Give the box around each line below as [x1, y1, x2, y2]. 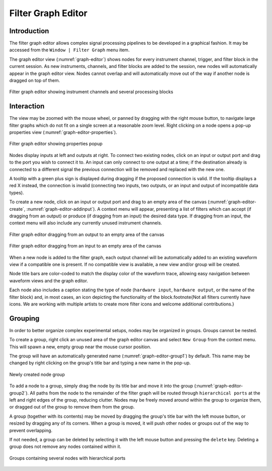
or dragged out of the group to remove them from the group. [9, 404, 135, 410]
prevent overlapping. [9, 427, 53, 433]
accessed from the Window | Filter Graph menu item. [9, 47, 130, 53]
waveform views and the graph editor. [9, 277, 88, 284]
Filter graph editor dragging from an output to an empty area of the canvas [9, 231, 165, 238]
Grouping [9, 314, 40, 323]
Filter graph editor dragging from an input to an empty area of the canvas [9, 243, 161, 249]
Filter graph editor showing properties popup [9, 141, 103, 147]
